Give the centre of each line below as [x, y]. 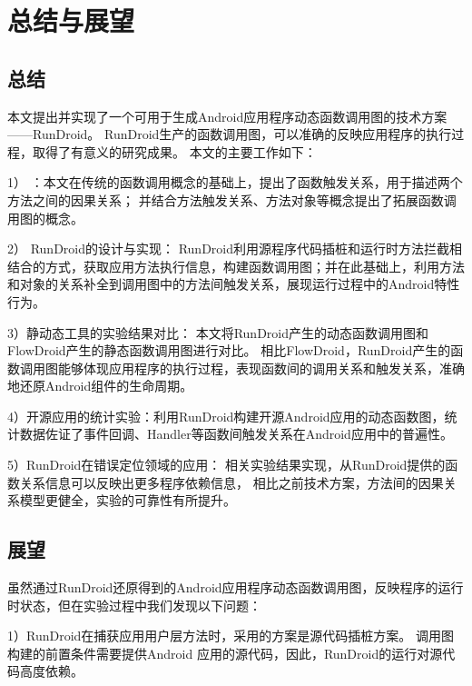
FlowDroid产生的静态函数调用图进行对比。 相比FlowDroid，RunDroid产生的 [229, 350]
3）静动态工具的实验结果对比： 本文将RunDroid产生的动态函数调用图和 [218, 332]
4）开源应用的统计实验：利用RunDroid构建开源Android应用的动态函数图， [226, 416]
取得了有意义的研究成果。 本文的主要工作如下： [174, 151]
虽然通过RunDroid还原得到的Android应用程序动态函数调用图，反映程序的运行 [236, 587]
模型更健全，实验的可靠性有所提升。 [128, 500]
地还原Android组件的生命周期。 [100, 386]
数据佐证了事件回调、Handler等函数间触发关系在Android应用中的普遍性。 [236, 434]
